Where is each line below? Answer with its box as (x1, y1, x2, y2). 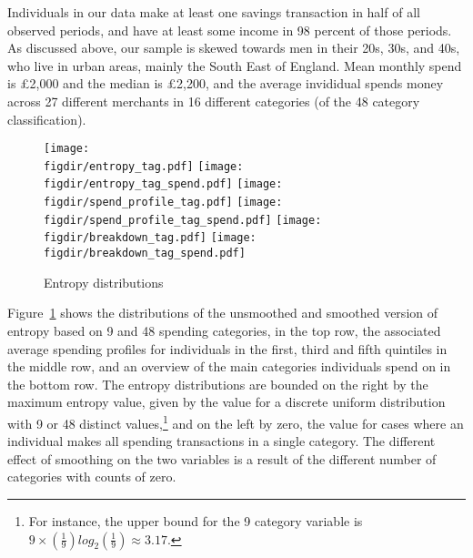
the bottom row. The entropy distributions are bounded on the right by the (7, 374, 428, 393)
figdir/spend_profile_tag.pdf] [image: (44, 196, 283, 209)
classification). (7, 109, 86, 128)
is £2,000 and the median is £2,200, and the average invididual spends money (7, 74, 444, 93)
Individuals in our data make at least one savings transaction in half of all (7, 3, 420, 21)
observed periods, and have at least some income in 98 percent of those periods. (7, 20, 452, 39)
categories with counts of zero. (7, 467, 176, 486)
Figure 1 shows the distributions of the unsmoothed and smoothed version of (7, 303, 438, 322)
